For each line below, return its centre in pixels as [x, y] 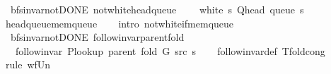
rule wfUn [28, 64]
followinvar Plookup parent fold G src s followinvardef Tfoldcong [170, 50]
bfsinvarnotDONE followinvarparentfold [97, 37]
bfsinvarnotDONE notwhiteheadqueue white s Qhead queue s [157, 9]
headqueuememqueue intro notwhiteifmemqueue [120, 23]
